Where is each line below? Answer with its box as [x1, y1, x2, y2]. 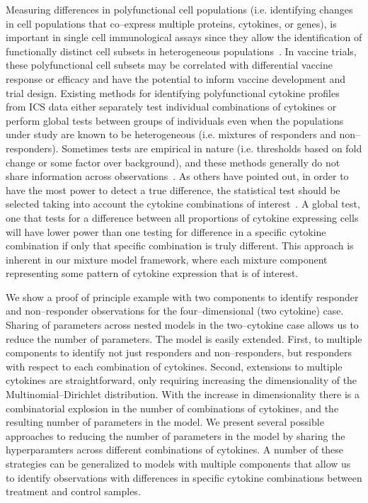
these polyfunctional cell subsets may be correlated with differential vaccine [6, 57, 333, 72]
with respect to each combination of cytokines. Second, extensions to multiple [6, 358, 343, 373]
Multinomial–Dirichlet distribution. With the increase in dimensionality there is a [6, 387, 360, 402]
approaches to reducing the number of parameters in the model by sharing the [6, 428, 345, 443]
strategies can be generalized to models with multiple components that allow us [6, 456, 351, 470]
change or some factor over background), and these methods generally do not [6, 154, 340, 169]
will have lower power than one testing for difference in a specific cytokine [6, 224, 326, 239]
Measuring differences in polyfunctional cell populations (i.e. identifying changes [6, 2, 353, 16]
